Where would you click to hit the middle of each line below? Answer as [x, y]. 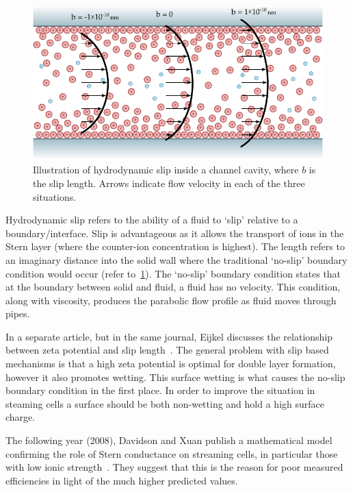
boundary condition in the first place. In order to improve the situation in [160, 390]
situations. [55, 196]
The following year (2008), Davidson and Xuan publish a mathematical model [169, 440]
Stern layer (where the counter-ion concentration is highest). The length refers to [175, 246]
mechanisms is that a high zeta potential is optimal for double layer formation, [171, 364]
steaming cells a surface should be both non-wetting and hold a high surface [165, 403]
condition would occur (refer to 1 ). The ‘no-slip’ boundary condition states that [173, 273]
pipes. [18, 313]
